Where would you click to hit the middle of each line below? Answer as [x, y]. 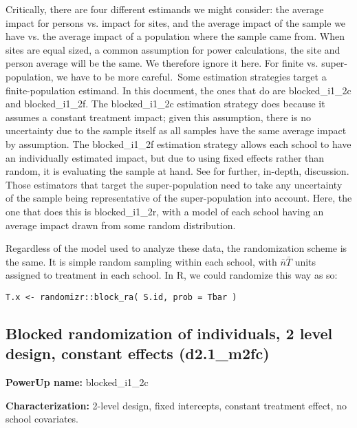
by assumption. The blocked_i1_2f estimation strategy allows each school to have [178, 143]
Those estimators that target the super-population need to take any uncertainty [174, 184]
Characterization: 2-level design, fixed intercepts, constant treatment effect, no [176, 405]
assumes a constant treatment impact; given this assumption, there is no [158, 117]
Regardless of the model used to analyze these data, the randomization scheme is [176, 248]
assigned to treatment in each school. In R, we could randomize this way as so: [172, 275]
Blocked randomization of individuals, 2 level [169, 333]
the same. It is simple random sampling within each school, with [141, 261]
